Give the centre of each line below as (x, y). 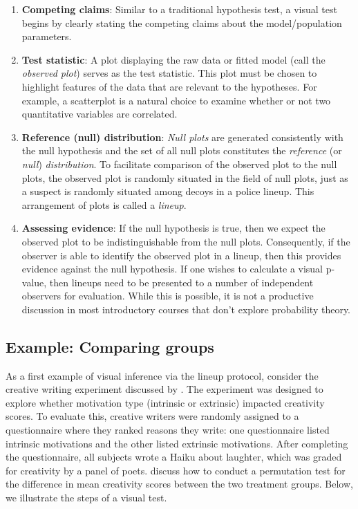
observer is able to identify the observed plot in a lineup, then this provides (181, 255)
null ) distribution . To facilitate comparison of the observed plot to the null (179, 164)
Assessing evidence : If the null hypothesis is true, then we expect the (173, 228)
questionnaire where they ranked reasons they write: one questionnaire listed (168, 430)
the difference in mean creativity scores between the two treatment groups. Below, (179, 484)
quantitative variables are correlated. (100, 114)
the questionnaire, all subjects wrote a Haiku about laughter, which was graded (174, 457)
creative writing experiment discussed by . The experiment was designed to (164, 389)
